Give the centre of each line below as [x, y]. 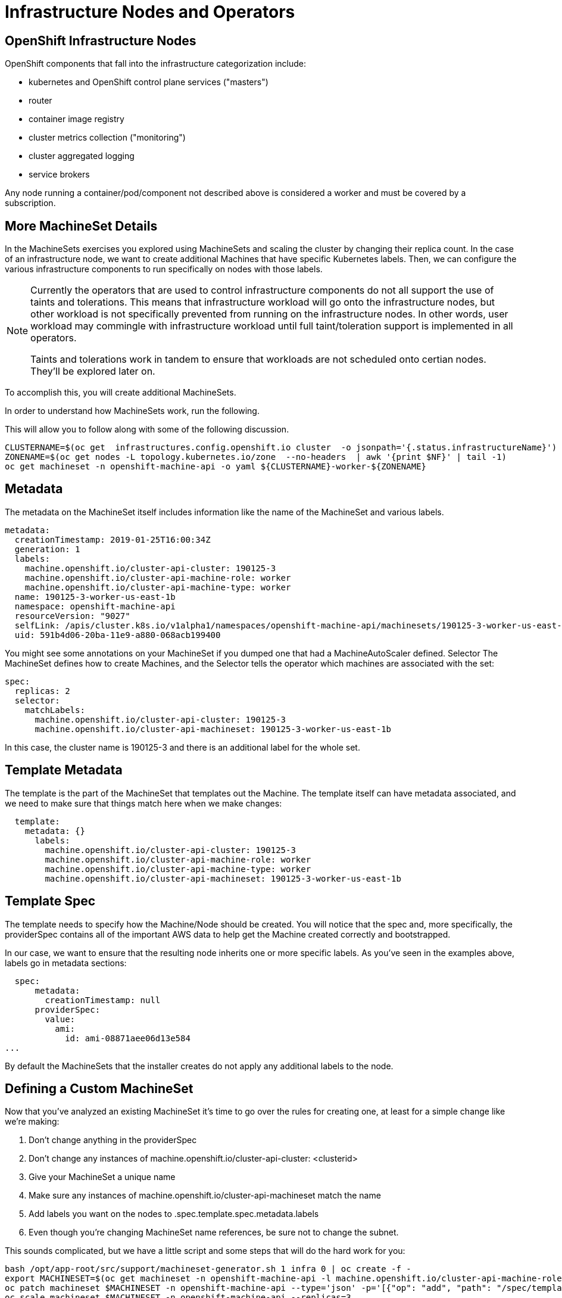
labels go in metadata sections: [66, 963]
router [40, 101]
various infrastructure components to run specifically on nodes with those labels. [164, 269]
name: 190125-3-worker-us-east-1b [95, 597]
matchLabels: [55, 710]
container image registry [77, 119]
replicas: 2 [42, 691]
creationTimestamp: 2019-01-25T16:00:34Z [113, 539]
